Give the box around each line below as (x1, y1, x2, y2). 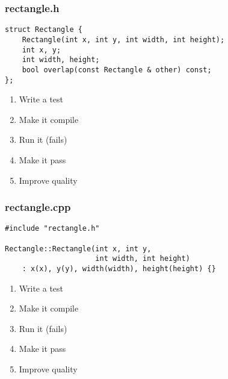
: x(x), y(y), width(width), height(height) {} (22, 264, 216, 273)
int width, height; (22, 55, 100, 64)
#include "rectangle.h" (5, 224, 100, 233)
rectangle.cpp (5, 199, 71, 215)
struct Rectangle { (5, 25, 82, 34)
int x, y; (22, 45, 61, 54)
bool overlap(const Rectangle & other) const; (22, 65, 212, 74)
